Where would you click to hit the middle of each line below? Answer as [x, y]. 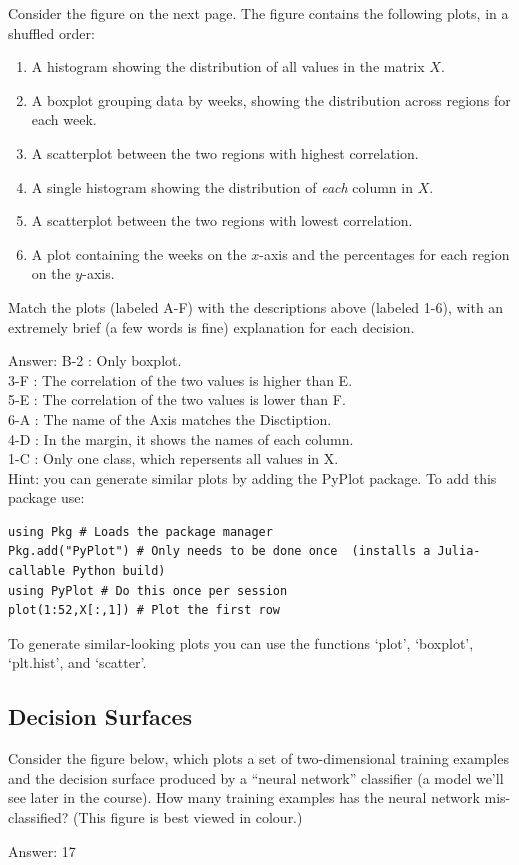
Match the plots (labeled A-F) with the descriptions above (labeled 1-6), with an [256, 306]
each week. [64, 119]
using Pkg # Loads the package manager [140, 531]
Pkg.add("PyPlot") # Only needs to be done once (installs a [219, 551]
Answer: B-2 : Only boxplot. [95, 360]
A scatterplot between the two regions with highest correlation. [225, 152]
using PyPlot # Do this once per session [148, 590]
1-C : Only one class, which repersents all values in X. [173, 458]
